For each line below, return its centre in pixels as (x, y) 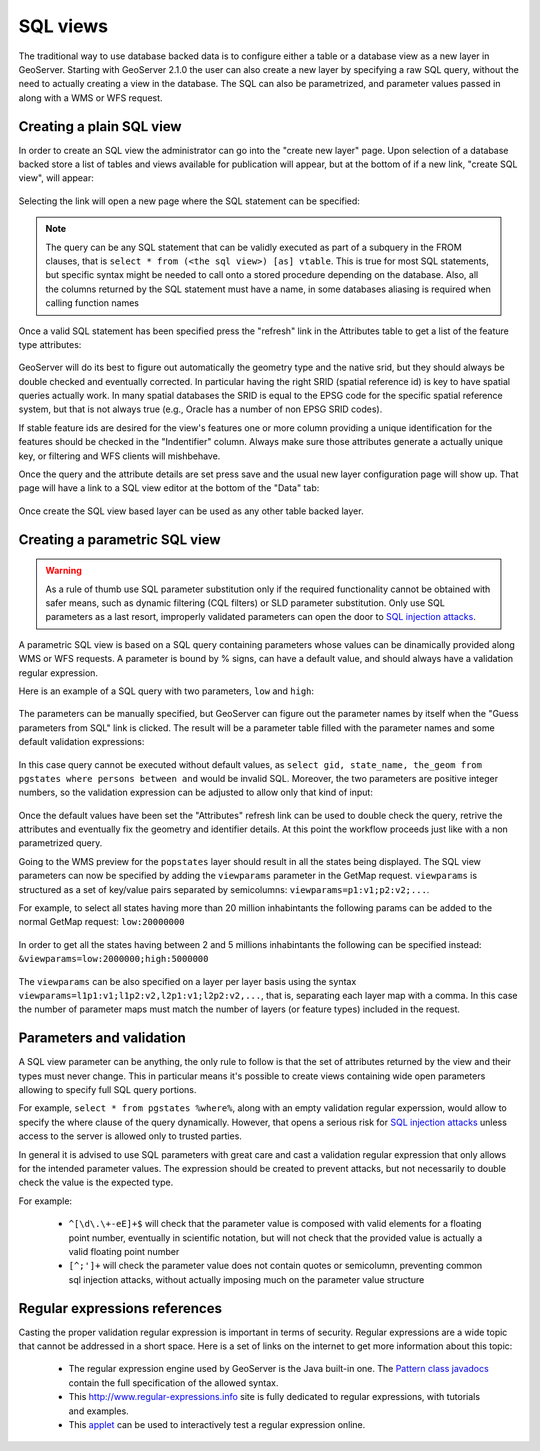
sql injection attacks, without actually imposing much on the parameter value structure (246, 1279)
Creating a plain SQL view (100, 126)
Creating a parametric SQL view (119, 539)
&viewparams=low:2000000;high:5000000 (113, 959)
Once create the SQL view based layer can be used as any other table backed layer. (191, 511)
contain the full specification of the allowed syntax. (173, 1382)
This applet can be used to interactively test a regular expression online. (217, 1425)
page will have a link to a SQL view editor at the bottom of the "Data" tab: (169, 488)
